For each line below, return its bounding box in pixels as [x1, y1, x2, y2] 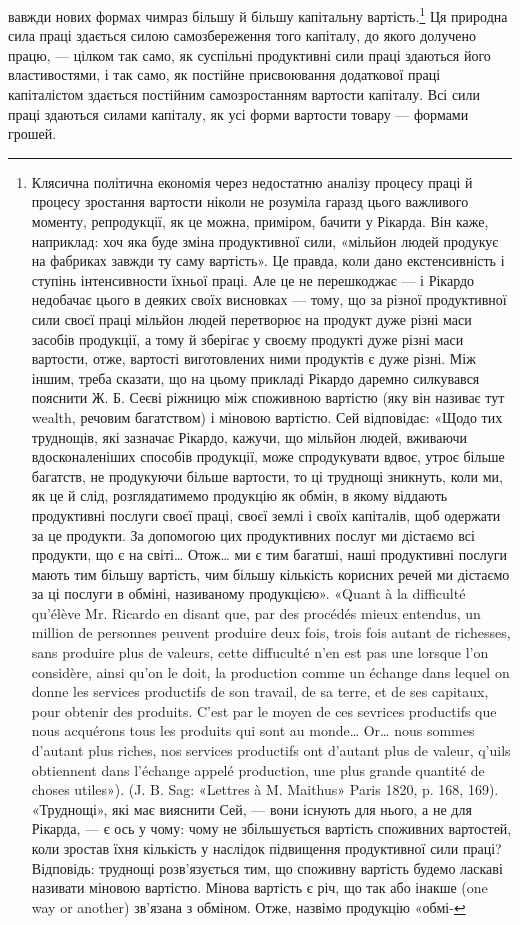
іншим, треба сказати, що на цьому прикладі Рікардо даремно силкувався [31, 367, 480, 388]
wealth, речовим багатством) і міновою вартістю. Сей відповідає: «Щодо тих [31, 406, 503, 427]
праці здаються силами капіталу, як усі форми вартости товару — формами [8, 103, 469, 124]
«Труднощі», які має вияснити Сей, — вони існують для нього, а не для [31, 798, 472, 819]
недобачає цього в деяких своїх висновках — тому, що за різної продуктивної [31, 289, 507, 310]
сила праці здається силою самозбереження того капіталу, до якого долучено [8, 25, 476, 46]
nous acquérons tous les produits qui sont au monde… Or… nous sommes [31, 720, 475, 741]
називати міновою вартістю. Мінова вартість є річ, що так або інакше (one [31, 877, 488, 898]
